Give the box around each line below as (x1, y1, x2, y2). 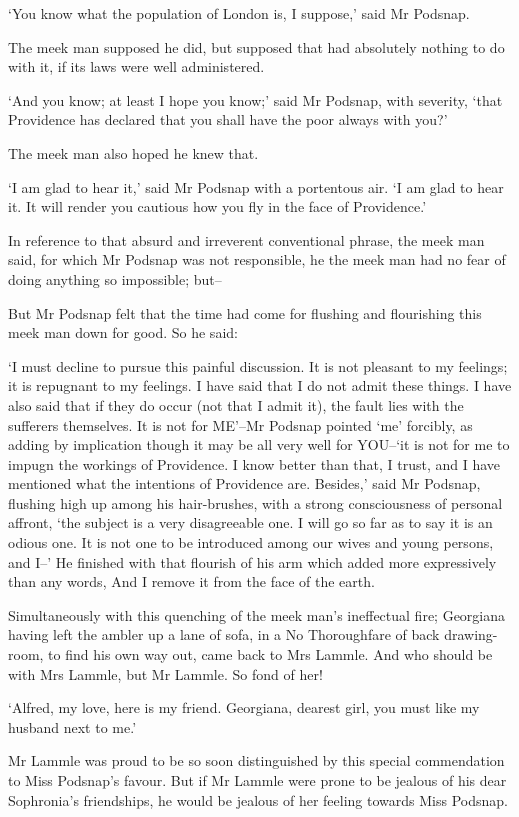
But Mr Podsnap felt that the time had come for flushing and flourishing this (8, 302, 482, 323)
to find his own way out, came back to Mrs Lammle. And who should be (48, 644, 493, 665)
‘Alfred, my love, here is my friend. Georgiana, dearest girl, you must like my (8, 697, 480, 718)
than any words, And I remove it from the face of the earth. (8, 571, 375, 592)
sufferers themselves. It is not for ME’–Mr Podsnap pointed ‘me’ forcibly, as (8, 414, 473, 435)
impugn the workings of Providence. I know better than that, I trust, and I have (8, 453, 501, 474)
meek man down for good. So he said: (8, 322, 238, 343)
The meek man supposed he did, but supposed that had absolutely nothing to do (8, 36, 505, 57)
